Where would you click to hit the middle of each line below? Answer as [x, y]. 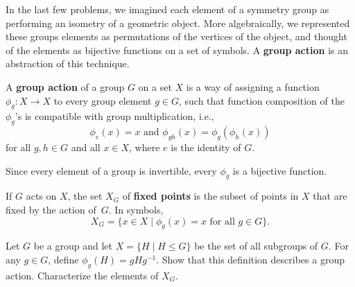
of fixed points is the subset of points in [210, 196]
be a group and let [73, 246]
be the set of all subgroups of [256, 246]
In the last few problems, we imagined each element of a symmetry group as [167, 9]
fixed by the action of [51, 209]
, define [63, 259]
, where [145, 147]
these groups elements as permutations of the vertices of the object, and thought [176, 36]
